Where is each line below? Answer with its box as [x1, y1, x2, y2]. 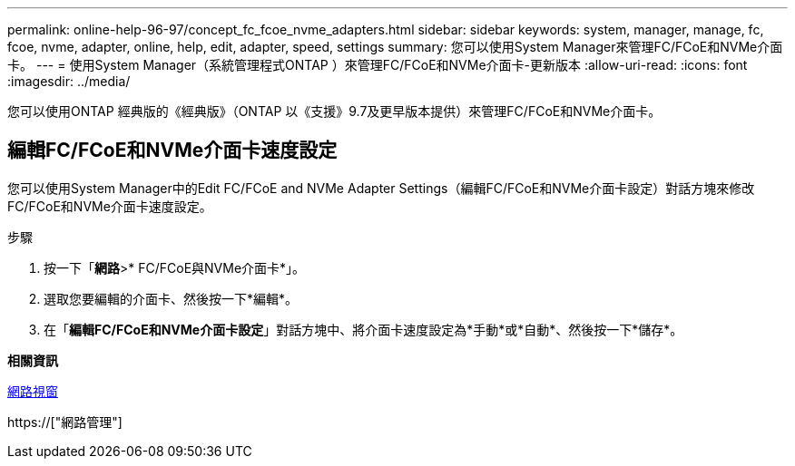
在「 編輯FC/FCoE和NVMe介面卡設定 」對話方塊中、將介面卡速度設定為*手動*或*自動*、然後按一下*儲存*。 [44, 321, 683, 337]
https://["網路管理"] [7, 413, 123, 430]
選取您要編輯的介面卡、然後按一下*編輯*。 [44, 290, 299, 306]
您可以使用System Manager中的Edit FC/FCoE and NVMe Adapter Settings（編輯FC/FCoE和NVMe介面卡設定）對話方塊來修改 [7, 180, 755, 196]
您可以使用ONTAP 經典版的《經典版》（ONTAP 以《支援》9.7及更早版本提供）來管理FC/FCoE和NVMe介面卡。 [7, 103, 662, 119]
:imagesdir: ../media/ [7, 73, 131, 89]
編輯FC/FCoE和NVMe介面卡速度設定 [7, 139, 338, 162]
